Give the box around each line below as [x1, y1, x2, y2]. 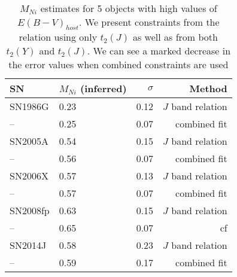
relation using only [19, 30, 98, 44]
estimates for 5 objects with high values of [40, 1, 217, 15]
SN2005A [10, 134, 48, 148]
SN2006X [10, 169, 48, 183]
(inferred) [80, 81, 127, 96]
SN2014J [10, 238, 47, 252]
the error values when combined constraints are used [8, 57, 229, 72]
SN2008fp [10, 203, 50, 218]
